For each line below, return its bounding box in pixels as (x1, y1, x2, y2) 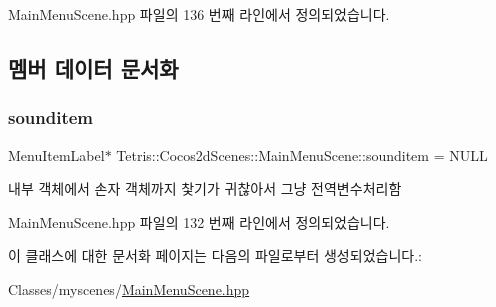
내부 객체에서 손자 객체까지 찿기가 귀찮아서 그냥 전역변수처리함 (8, 178, 402, 199)
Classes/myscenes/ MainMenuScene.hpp (8, 278, 250, 299)
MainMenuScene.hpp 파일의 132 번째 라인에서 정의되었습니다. (8, 211, 390, 232)
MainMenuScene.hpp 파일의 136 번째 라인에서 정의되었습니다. (8, 4, 390, 24)
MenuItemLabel (8, 144, 105, 165)
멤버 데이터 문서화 (8, 52, 179, 83)
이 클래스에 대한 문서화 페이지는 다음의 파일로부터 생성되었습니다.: (8, 245, 422, 266)
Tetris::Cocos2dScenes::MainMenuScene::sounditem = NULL (116, 144, 488, 165)
